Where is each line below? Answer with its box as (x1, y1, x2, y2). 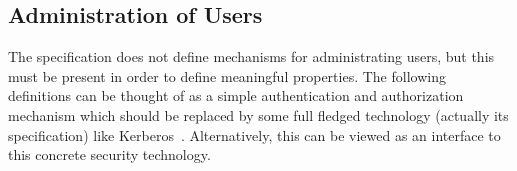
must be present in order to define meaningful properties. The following (8, 65, 446, 86)
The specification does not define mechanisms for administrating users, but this (8, 46, 495, 67)
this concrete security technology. (8, 144, 211, 165)
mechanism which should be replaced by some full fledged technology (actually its (8, 104, 509, 125)
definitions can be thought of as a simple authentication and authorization (8, 85, 464, 106)
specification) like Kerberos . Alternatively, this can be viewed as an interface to (8, 124, 501, 145)
